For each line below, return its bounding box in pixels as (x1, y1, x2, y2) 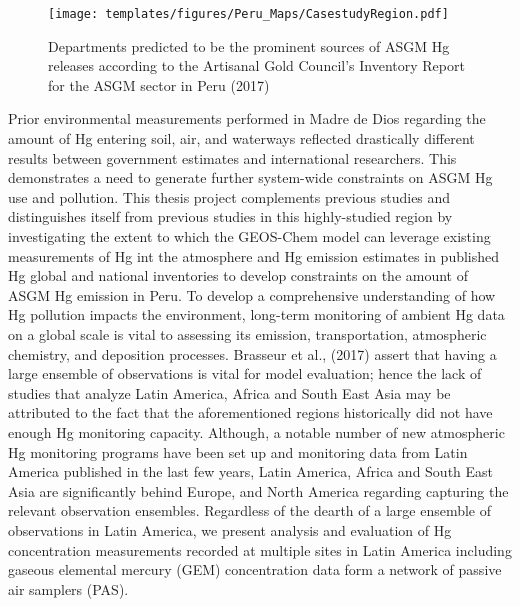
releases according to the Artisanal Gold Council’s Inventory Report (48, 55, 465, 76)
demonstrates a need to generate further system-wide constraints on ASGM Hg (8, 167, 493, 188)
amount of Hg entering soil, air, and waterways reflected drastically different (8, 128, 475, 149)
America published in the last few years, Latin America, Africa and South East (8, 461, 494, 482)
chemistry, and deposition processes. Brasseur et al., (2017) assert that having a (8, 343, 497, 364)
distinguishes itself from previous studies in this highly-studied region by (8, 206, 453, 227)
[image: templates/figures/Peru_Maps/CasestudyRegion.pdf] (48, 7, 449, 21)
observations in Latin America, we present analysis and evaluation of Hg (8, 519, 452, 540)
